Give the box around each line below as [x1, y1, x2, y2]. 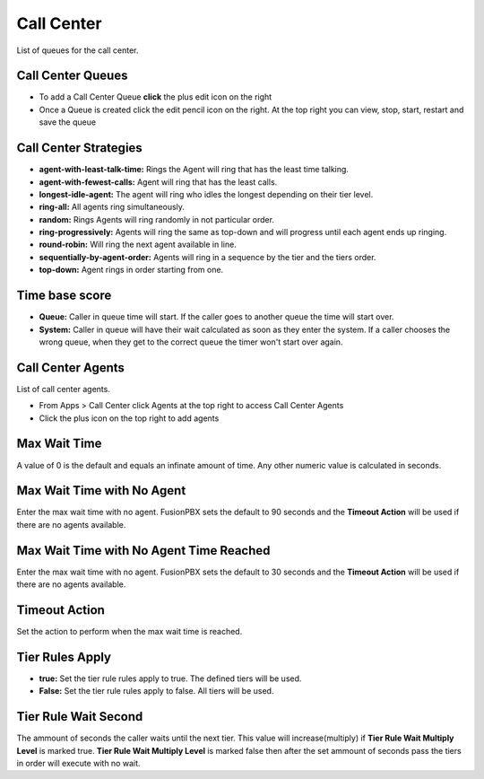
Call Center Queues [16, 68, 128, 83]
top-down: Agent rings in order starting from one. [39, 265, 224, 276]
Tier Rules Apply [16, 649, 112, 664]
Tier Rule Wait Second [16, 709, 143, 724]
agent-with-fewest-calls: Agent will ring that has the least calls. [39, 176, 278, 188]
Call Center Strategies [16, 140, 143, 156]
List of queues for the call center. [16, 45, 139, 56]
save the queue [39, 117, 97, 127]
